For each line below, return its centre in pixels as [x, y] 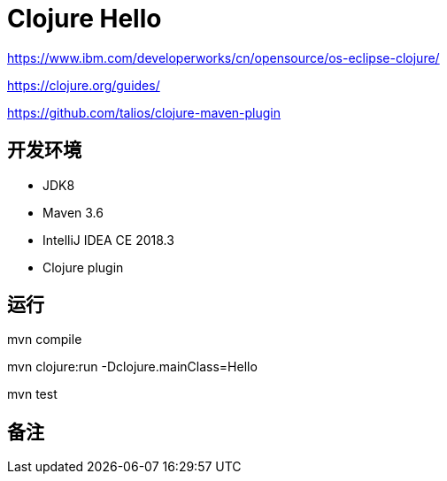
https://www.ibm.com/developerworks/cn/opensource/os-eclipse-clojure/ [223, 57]
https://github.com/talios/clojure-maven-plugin [144, 112]
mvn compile [45, 340]
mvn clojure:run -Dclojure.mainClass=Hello [132, 367]
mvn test [32, 394]
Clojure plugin [83, 267]
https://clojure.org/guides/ [84, 85]
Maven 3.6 [73, 212]
